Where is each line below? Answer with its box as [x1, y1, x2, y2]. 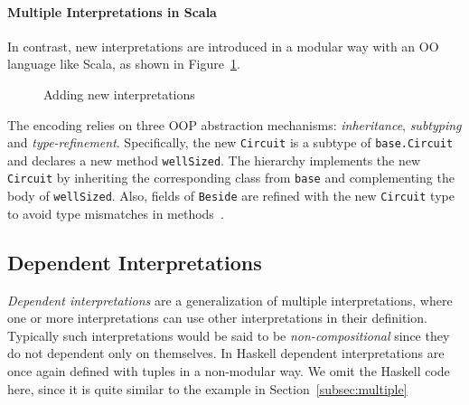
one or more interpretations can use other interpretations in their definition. [7, 308, 427, 327]
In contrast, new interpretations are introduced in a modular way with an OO [7, 36, 439, 55]
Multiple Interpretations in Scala [7, 2, 217, 21]
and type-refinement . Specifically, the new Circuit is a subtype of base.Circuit [7, 133, 454, 152]
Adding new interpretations [43, 84, 195, 103]
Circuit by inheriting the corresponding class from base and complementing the [7, 168, 455, 187]
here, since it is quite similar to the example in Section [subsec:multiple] [7, 379, 408, 398]
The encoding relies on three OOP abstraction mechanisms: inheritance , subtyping [7, 115, 462, 134]
